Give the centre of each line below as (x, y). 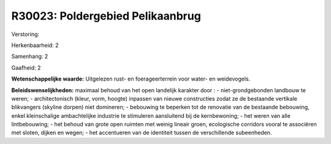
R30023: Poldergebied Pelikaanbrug (106, 16)
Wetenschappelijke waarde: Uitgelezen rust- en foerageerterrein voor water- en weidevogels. (131, 79)
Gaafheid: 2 (26, 68)
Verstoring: (25, 34)
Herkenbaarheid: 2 (35, 45)
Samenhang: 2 (30, 56)
